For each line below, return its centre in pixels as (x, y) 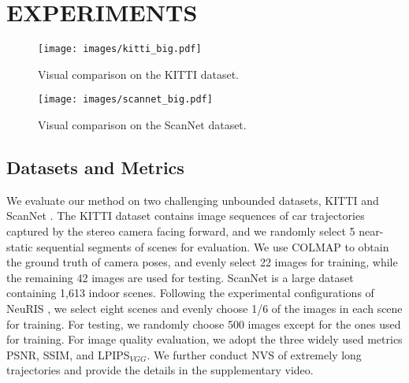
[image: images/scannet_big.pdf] (125, 100)
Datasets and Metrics (95, 167)
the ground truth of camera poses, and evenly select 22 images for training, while (202, 262)
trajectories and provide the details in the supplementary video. (160, 370)
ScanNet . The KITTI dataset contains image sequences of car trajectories (186, 216)
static (20, 246)
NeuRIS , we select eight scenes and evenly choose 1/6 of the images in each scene (204, 308)
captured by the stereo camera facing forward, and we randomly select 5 (181, 231)
